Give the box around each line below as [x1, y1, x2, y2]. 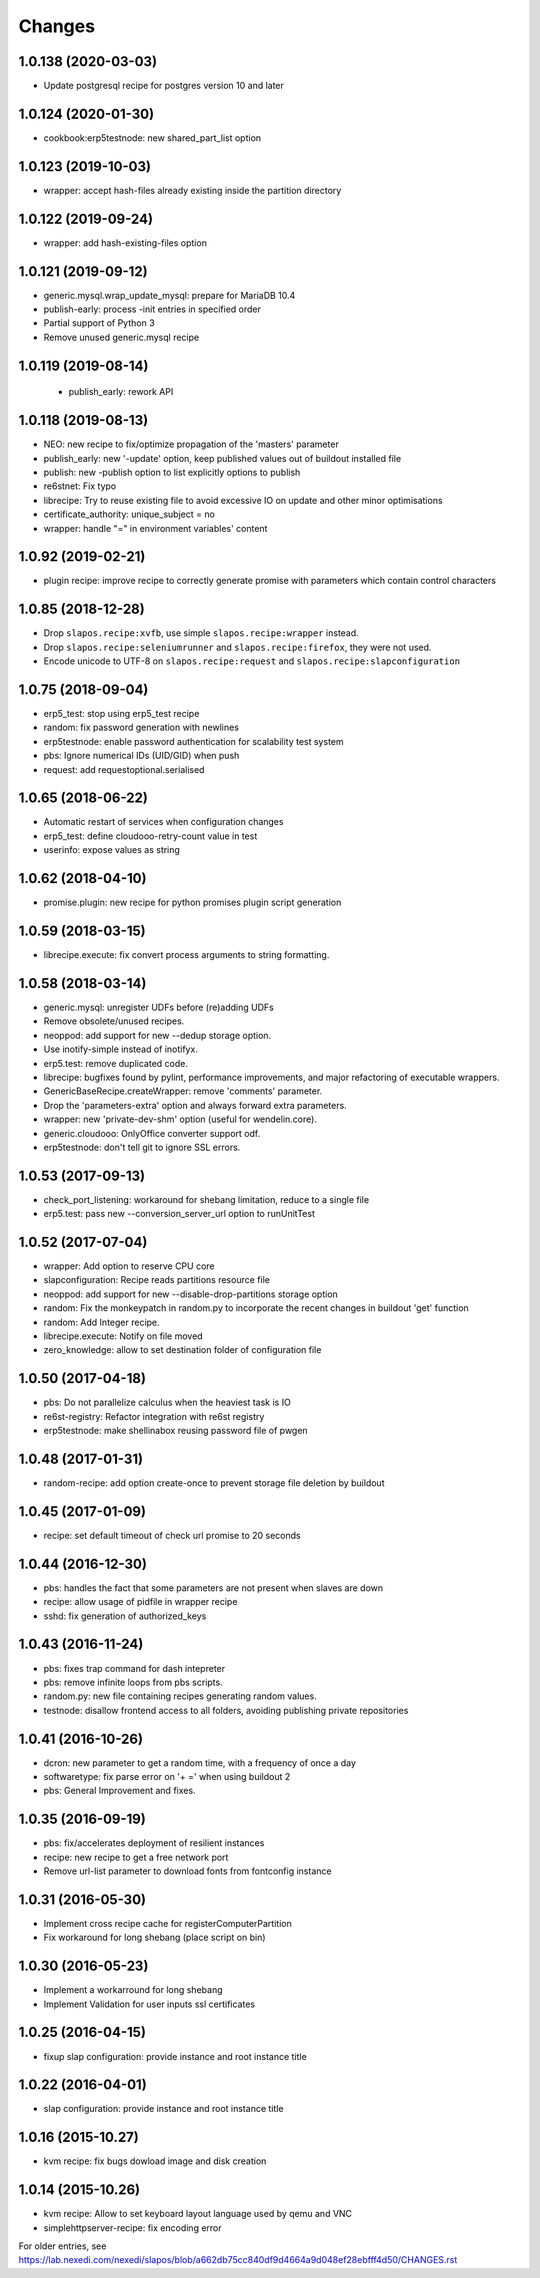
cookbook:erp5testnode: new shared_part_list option [43, 131, 262, 144]
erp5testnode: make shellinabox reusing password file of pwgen [43, 1425, 309, 1437]
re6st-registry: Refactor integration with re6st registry [43, 1410, 265, 1422]
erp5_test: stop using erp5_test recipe [43, 708, 200, 720]
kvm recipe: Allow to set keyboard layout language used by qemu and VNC [43, 2208, 353, 2220]
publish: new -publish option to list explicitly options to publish [43, 466, 301, 478]
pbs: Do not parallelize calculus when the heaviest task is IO [43, 1396, 292, 1409]
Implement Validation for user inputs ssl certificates [43, 1998, 255, 2010]
